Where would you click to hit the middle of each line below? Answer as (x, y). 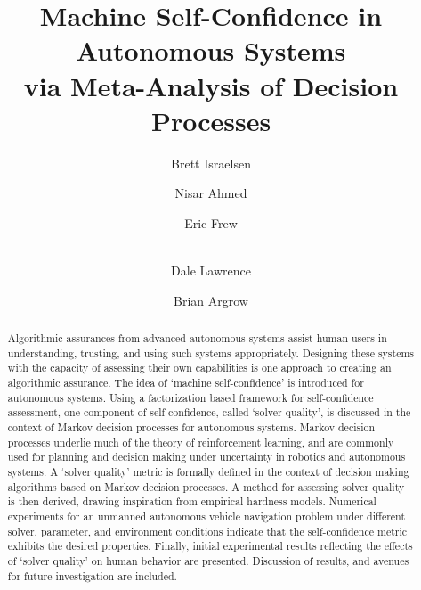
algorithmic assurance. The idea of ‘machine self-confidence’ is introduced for (186, 383)
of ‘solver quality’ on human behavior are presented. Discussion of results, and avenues (208, 560)
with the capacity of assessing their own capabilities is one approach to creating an (199, 368)
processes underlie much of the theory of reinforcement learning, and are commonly (201, 442)
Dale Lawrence (211, 270)
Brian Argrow (211, 300)
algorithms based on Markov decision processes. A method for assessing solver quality (206, 486)
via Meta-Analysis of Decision (211, 85)
